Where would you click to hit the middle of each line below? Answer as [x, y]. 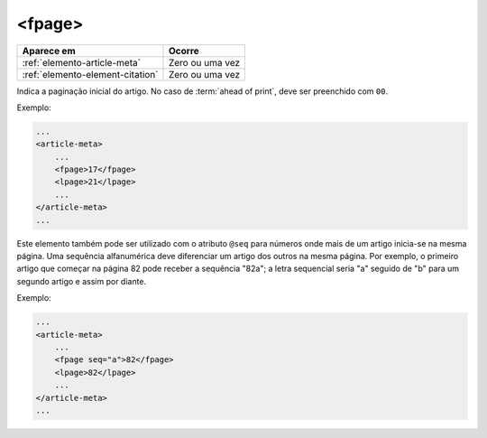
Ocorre [184, 51]
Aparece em [49, 51]
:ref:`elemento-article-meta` [82, 62]
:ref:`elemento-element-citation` [90, 74]
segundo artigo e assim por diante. [82, 281]
